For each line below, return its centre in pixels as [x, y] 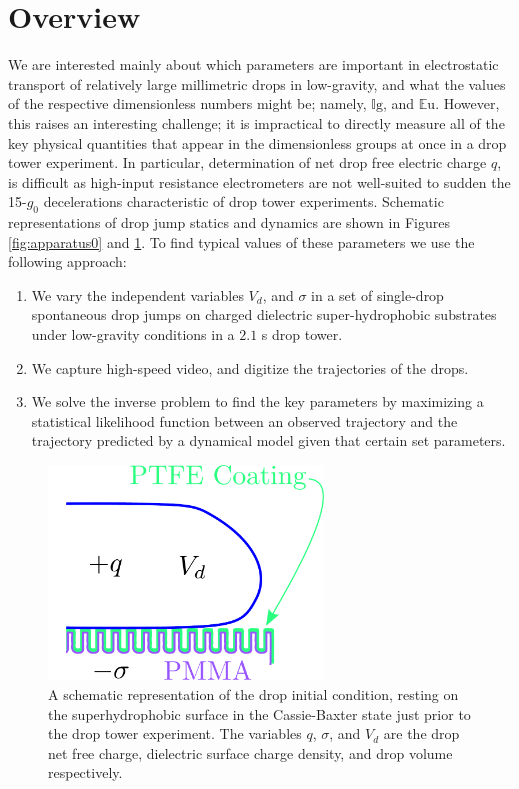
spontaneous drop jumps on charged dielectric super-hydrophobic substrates [264, 314]
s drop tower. [302, 334]
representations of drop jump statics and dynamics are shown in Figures [229, 222]
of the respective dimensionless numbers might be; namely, [187, 103]
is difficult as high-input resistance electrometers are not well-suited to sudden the [259, 181]
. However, [467, 103]
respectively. [85, 772]
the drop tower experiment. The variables [175, 733]
